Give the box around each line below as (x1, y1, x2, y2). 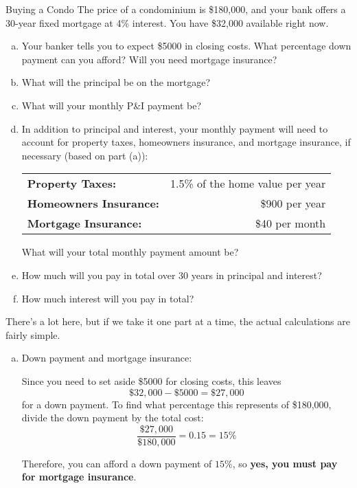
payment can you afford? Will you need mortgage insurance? (21, 52, 277, 66)
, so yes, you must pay (232, 456, 338, 470)
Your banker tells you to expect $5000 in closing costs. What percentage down (21, 38, 352, 53)
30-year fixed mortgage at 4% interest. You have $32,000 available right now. (5, 15, 329, 30)
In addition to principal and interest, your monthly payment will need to (21, 121, 328, 135)
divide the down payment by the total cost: (21, 410, 204, 425)
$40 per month (255, 215, 326, 232)
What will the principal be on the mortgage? (21, 75, 211, 89)
